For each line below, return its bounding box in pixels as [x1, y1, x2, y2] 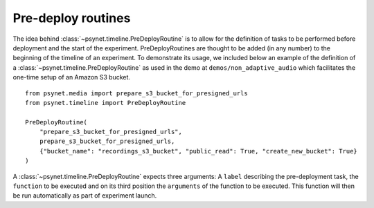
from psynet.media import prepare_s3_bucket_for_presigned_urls [25, 89, 249, 97]
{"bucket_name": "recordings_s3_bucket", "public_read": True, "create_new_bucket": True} [39, 147, 358, 155]
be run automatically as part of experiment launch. [12, 191, 157, 200]
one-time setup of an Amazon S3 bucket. [12, 73, 131, 82]
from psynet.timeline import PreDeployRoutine [25, 99, 186, 106]
